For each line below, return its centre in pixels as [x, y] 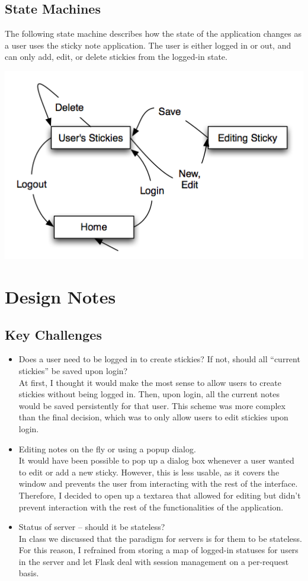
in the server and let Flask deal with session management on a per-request [154, 561]
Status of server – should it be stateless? [92, 527]
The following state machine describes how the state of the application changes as [153, 33]
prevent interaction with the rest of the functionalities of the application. [151, 507]
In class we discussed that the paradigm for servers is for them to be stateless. [160, 538]
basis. [29, 573]
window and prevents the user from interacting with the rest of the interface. [158, 483]
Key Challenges [53, 334]
